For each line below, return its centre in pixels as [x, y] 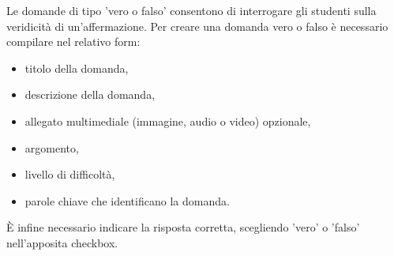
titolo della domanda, [77, 68]
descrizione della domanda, [90, 94]
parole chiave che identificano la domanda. [127, 200]
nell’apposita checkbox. [62, 242]
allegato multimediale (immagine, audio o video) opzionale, [168, 120]
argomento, [52, 147]
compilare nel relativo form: [73, 41]
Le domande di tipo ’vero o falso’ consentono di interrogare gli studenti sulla [191, 10]
